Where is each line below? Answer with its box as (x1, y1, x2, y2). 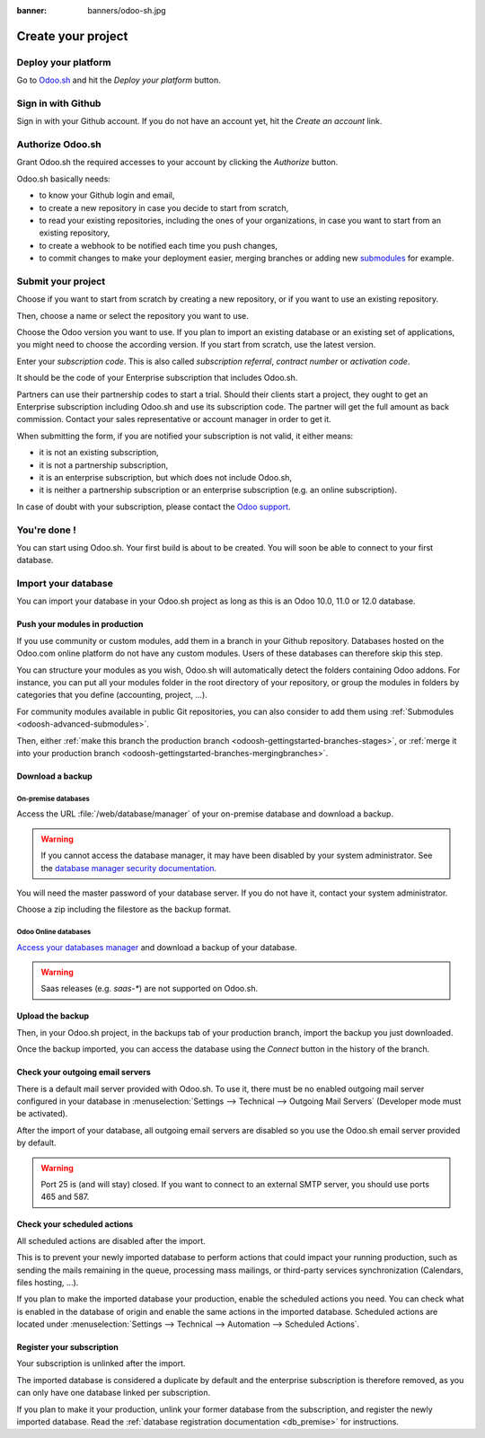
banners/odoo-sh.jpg (87, 5, 166, 15)
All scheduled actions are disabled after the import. (16, 1235, 206, 1246)
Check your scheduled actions (16, 1219, 134, 1230)
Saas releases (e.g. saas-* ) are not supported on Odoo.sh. (40, 984, 259, 994)
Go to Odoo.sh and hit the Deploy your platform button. (16, 75, 221, 85)
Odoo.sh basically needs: (16, 173, 111, 184)
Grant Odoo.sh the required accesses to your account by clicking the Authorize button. (16, 157, 339, 168)
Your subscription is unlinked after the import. (16, 1358, 186, 1369)
